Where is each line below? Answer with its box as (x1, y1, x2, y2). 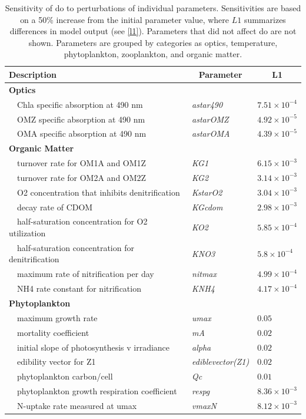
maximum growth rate (16, 311, 98, 324)
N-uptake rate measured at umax (16, 399, 137, 411)
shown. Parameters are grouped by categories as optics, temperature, (28, 36, 278, 48)
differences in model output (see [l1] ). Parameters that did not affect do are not (9, 25, 297, 37)
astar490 (192, 98, 223, 110)
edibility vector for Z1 (16, 355, 96, 368)
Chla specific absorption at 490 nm (16, 98, 143, 110)
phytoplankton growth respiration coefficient (16, 385, 177, 397)
